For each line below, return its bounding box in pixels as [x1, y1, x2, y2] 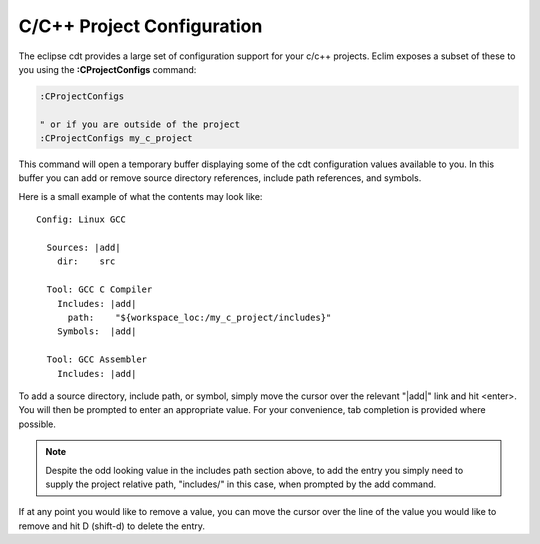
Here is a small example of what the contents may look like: [18, 190, 263, 202]
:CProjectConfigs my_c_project [39, 133, 194, 144]
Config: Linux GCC [36, 214, 127, 225]
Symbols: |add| [56, 326, 137, 337]
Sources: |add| [46, 242, 121, 254]
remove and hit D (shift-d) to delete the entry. [18, 520, 205, 532]
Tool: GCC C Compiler [46, 284, 153, 295]
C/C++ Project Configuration [18, 15, 263, 37]
